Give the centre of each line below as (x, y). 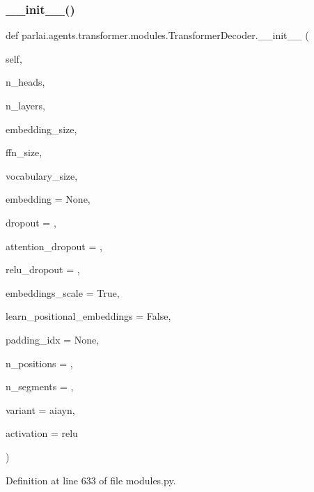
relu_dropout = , (43, 269)
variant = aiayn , (40, 409)
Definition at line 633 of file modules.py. (91, 480)
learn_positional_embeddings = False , (88, 316)
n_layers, (25, 105)
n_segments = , (40, 386)
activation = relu (42, 433)
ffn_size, (24, 152)
